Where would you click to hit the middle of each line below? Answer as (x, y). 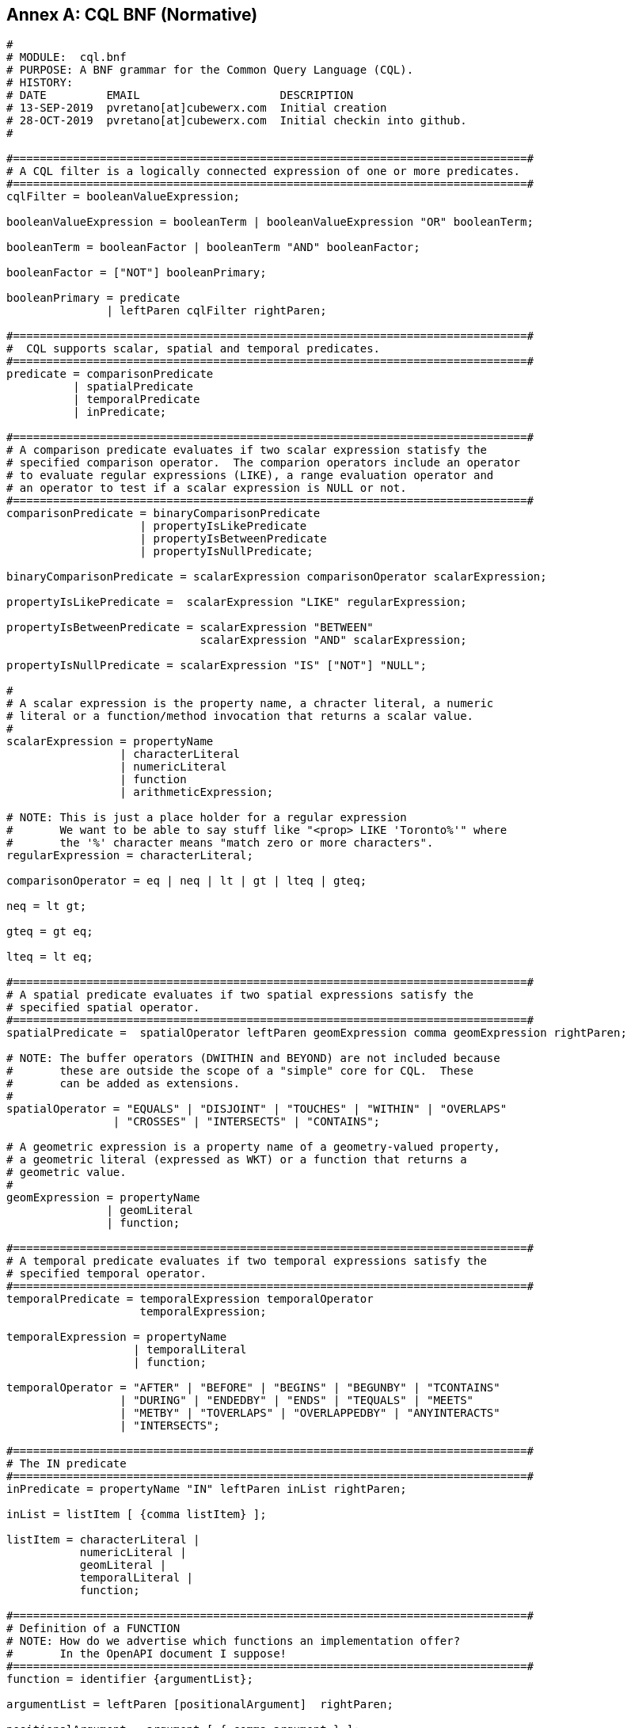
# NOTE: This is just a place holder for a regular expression (207, 818)
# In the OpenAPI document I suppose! (147, 1654)
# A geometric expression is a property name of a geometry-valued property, (253, 1147)
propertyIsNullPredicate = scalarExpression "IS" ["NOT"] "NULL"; (217, 666)
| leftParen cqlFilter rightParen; (217, 311)
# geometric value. (67, 1172)
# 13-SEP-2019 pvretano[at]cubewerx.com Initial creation (197, 108)
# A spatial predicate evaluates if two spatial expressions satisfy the (240, 995)
